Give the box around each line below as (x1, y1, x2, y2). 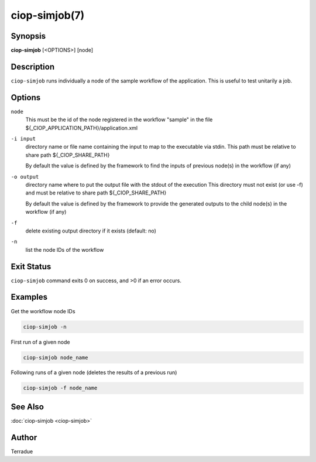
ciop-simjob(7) (11, 9, 85, 22)
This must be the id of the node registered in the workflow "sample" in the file (25, 116, 213, 123)
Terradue (11, 448, 33, 455)
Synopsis (11, 31, 46, 41)
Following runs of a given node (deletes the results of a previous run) (11, 369, 177, 376)
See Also (11, 402, 44, 412)
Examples (11, 292, 48, 302)
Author (11, 432, 37, 442)
